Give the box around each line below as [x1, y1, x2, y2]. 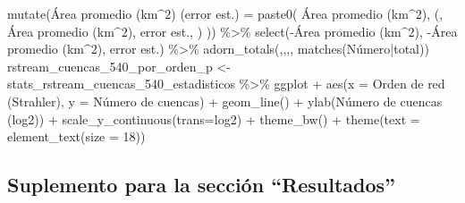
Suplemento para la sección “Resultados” [7, 171, 396, 199]
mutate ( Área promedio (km [7, 4, 158, 22]
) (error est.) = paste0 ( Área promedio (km [171, 4, 409, 22]
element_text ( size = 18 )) [7, 127, 146, 146]
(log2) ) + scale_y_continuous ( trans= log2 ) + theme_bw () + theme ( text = [7, 109, 420, 128]
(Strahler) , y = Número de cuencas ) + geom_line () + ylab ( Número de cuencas [7, 91, 443, 110]
